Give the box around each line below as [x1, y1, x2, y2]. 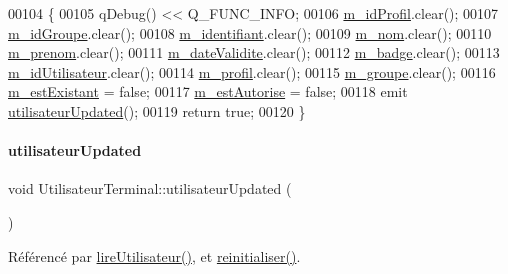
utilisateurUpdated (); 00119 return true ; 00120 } [8, 100, 306, 121]
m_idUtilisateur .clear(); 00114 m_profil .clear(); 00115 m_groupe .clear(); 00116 [8, 61, 496, 82]
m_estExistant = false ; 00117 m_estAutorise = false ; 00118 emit [8, 81, 408, 102]
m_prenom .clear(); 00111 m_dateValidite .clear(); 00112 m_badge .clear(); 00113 [8, 42, 500, 63]
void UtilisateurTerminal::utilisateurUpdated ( [8, 178, 292, 199]
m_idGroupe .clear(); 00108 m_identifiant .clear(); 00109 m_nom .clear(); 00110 [8, 22, 492, 43]
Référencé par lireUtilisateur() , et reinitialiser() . [8, 245, 301, 266]
